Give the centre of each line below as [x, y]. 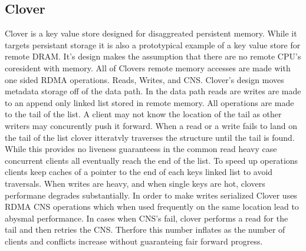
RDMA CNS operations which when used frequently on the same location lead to [152, 207]
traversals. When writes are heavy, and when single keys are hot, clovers [135, 183]
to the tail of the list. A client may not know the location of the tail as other [143, 114]
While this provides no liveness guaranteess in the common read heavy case [141, 149]
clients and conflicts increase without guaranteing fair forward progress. [134, 241]
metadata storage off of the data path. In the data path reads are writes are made [153, 91]
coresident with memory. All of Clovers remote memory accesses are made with [148, 67]
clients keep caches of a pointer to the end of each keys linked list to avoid [139, 172]
